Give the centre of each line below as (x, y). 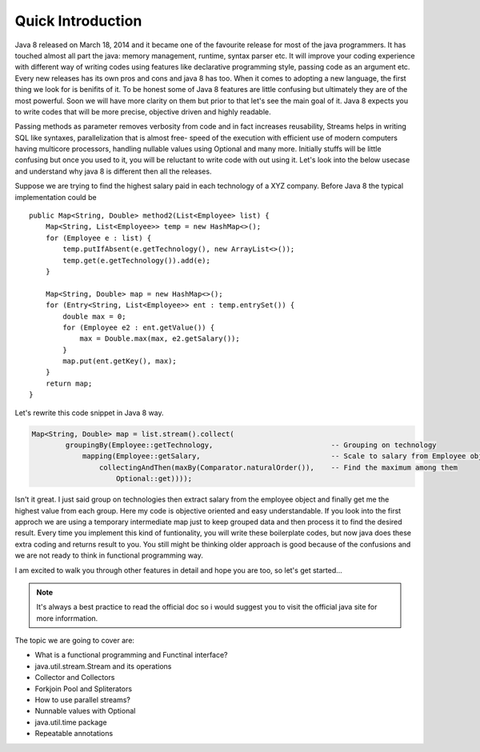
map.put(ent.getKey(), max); (120, 361)
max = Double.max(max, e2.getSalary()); (160, 339)
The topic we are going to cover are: (75, 641)
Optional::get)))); (154, 479)
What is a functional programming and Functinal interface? (131, 655)
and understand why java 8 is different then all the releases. (113, 171)
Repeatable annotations (74, 734)
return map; (69, 383)
